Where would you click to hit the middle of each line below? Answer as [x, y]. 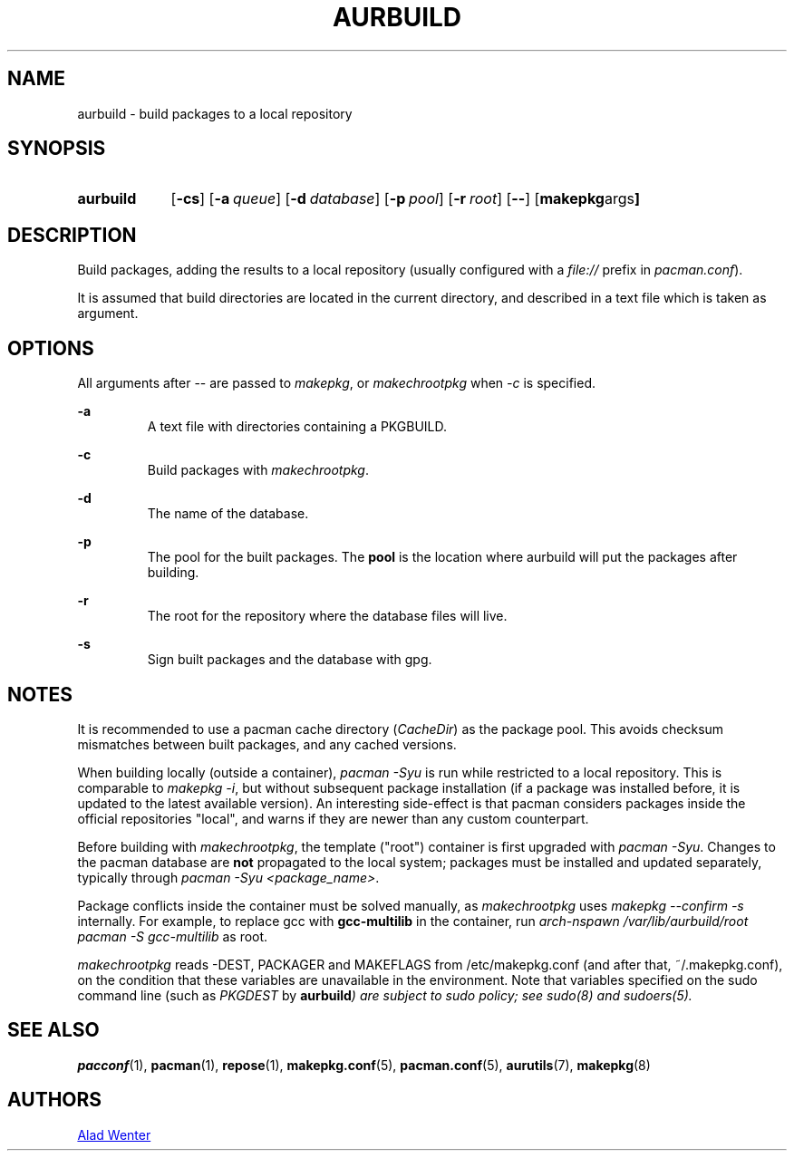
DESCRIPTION [72, 235]
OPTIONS [51, 348]
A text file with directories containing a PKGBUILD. [297, 427]
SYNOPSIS [57, 149]
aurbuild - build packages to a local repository [215, 113]
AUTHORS [55, 1100]
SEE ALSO [53, 1030]
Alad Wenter [114, 1134]
